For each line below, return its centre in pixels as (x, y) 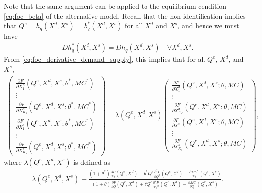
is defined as (92, 161)
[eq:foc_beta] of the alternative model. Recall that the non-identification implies (125, 15)
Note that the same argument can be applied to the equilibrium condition (115, 6)
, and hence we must (208, 25)
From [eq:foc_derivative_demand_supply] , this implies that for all (105, 59)
